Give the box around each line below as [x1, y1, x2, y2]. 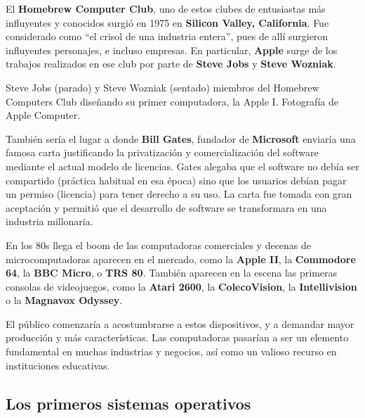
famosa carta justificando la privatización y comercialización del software [6, 145, 319, 160]
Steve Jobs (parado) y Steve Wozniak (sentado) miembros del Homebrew [6, 80, 319, 94]
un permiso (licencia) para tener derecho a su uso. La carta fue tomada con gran [6, 186, 352, 201]
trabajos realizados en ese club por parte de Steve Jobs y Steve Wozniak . [6, 56, 336, 71]
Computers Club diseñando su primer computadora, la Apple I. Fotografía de [6, 94, 338, 108]
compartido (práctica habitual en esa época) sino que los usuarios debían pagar [6, 172, 347, 187]
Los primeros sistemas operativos [6, 392, 251, 414]
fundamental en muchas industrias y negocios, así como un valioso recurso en [6, 344, 337, 359]
